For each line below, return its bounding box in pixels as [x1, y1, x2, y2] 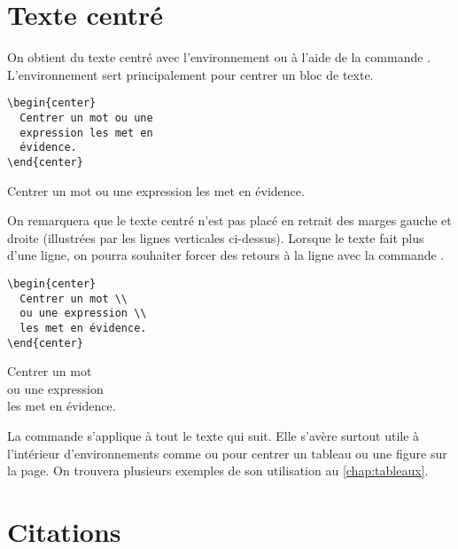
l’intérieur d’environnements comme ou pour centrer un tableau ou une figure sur [7, 443, 447, 462]
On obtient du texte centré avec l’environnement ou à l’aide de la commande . [7, 48, 431, 67]
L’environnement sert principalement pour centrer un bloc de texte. [7, 65, 374, 83]
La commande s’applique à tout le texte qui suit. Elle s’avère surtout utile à [7, 427, 420, 445]
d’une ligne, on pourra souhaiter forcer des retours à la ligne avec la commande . [7, 246, 445, 264]
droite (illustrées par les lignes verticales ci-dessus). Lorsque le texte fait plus [7, 228, 424, 247]
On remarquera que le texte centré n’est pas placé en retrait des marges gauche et [7, 211, 452, 230]
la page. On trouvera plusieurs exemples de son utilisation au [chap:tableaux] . [7, 461, 429, 480]
